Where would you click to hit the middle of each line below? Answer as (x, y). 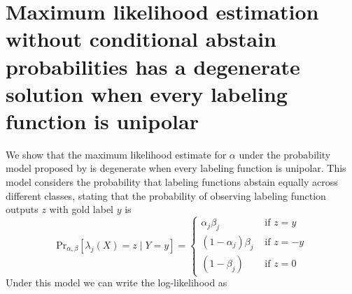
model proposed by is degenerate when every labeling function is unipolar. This (176, 168)
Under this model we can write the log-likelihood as (117, 282)
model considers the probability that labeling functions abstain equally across (172, 182)
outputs (22, 209)
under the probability (285, 154)
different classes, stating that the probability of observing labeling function (166, 195)
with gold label (82, 209)
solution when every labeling (147, 93)
